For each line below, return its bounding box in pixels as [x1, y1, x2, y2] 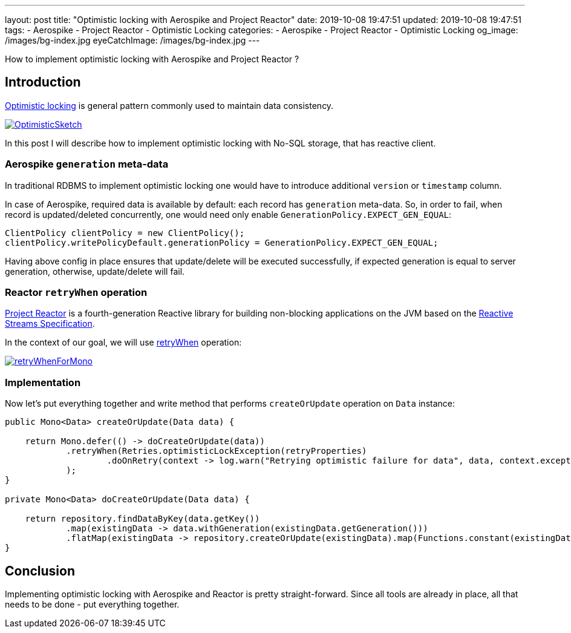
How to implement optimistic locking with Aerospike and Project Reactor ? [5, 54, 299, 64]
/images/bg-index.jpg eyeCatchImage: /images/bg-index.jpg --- [5, 35, 260, 45]
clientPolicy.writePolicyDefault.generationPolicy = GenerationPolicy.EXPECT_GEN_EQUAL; [5, 237, 439, 248]
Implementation [5, 376, 81, 389]
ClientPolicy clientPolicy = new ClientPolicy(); [5, 228, 245, 238]
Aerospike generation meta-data [5, 158, 169, 171]
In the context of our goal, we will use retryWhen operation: [5, 337, 242, 348]
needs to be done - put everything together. [5, 599, 180, 609]
